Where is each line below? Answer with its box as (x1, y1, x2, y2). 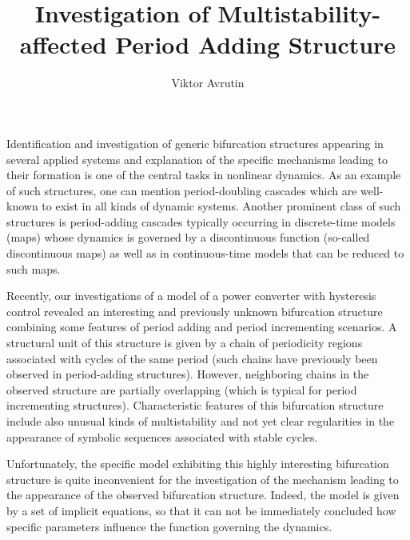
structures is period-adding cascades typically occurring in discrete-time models (6, 213, 396, 230)
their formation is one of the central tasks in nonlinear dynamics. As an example (6, 166, 401, 183)
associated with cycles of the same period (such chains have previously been (6, 350, 378, 366)
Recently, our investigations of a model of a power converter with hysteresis (6, 287, 376, 304)
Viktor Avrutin (171, 74, 245, 91)
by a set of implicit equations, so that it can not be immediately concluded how (6, 502, 396, 518)
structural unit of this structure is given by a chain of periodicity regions (6, 334, 363, 351)
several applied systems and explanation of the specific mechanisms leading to (6, 150, 388, 167)
